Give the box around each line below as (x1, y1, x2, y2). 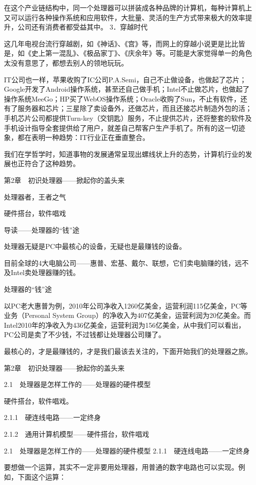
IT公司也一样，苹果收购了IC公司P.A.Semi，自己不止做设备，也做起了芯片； (4, 74, 247, 84)
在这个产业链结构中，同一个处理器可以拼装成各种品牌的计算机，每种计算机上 (4, 2, 252, 12)
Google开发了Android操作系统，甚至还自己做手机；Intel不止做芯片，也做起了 (4, 84, 250, 94)
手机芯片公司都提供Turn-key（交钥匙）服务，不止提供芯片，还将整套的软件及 (4, 112, 252, 123)
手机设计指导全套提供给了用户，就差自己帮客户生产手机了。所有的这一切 (4, 122, 238, 133)
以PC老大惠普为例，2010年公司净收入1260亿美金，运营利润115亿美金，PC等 (4, 300, 248, 311)
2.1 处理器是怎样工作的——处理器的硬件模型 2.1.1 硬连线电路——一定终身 (4, 445, 250, 455)
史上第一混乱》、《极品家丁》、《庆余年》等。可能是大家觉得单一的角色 (31, 48, 252, 58)
